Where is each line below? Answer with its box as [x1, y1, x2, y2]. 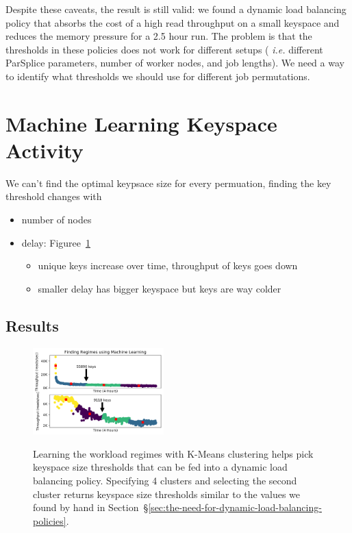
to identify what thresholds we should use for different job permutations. [5, 69, 310, 83]
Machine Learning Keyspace [5, 109, 277, 137]
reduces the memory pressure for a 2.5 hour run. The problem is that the [5, 29, 312, 43]
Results [5, 314, 59, 336]
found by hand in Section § [33, 500, 149, 515]
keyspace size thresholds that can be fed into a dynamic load [33, 460, 288, 474]
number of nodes [21, 212, 92, 227]
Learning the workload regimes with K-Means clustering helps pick [33, 446, 314, 460]
